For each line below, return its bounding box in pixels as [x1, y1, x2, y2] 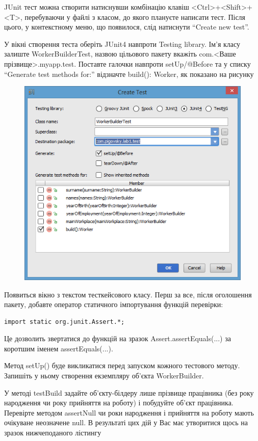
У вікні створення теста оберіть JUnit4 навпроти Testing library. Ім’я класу [4, 38, 241, 49]
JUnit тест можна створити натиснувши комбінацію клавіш [4, 2, 189, 12]
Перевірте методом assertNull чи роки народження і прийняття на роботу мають [4, 407, 254, 418]
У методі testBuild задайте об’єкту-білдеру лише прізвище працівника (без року [4, 387, 254, 398]
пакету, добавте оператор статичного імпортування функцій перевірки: [4, 299, 223, 310]
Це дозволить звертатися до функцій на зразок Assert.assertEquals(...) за [4, 333, 231, 344]
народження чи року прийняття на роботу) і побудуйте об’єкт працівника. [4, 397, 234, 408]
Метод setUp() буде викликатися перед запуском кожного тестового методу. [4, 360, 240, 371]
